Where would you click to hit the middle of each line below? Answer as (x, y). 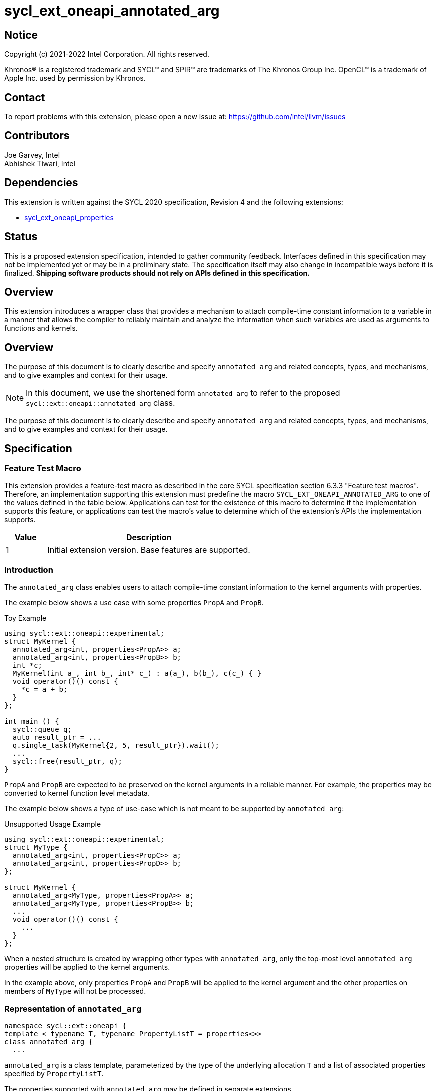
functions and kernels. (41, 328)
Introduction (29, 569)
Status (21, 237)
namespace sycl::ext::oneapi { (65, 1026)
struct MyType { (36, 848)
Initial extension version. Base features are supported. (149, 550)
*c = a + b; (44, 689)
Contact (25, 97)
